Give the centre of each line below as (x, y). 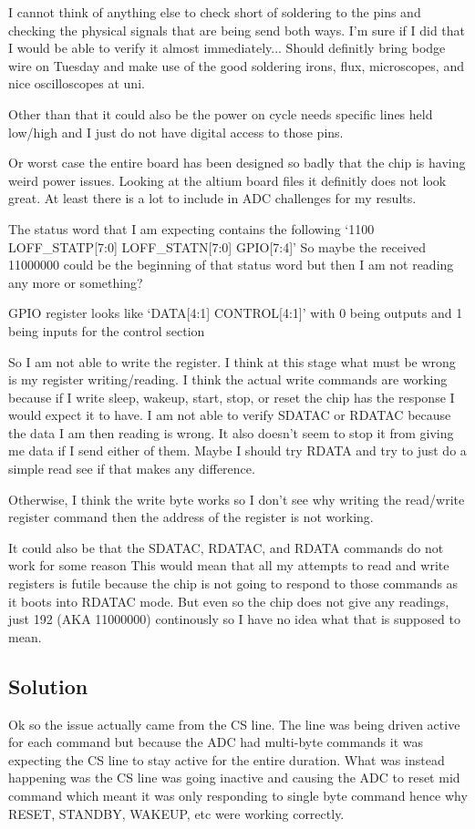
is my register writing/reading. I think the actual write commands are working (228, 379)
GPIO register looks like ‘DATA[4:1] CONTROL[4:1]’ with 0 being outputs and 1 (236, 313)
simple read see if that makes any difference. (132, 469)
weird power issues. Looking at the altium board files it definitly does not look (227, 180)
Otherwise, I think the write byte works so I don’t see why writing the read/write (237, 499)
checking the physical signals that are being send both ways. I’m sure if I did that (237, 30)
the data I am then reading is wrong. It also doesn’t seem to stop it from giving (231, 432)
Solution (48, 686)
